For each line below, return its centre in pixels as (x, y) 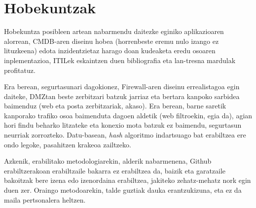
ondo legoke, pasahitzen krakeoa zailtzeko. (68, 144)
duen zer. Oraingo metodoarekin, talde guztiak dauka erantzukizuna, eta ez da (123, 190)
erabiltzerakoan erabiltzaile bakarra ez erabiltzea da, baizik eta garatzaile (115, 170)
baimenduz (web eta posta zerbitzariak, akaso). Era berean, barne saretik (115, 106)
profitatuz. (20, 70)
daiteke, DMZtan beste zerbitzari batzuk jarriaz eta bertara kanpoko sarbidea (122, 96)
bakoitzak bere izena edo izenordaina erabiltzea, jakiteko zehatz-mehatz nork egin (128, 180)
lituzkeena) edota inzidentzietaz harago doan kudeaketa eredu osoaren (110, 51)
